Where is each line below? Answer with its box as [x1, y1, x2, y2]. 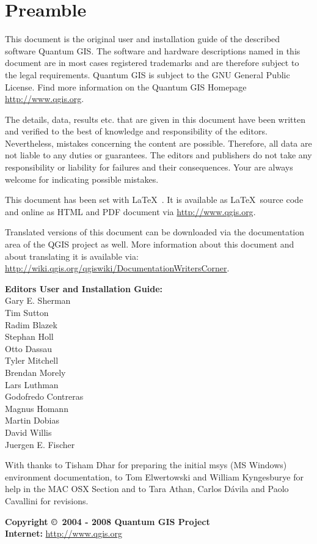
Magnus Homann [5, 402, 68, 414]
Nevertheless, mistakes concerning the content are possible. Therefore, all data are [5, 136, 312, 149]
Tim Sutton [5, 306, 49, 318]
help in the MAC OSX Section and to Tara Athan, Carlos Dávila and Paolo [5, 482, 289, 495]
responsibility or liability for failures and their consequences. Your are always [5, 161, 293, 174]
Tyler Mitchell [5, 354, 59, 367]
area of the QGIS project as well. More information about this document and [5, 238, 294, 251]
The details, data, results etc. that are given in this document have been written [5, 112, 305, 125]
